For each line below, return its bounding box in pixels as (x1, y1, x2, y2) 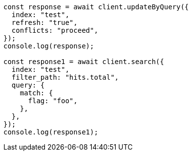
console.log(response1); (3, 128, 98, 136)
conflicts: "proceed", (11, 26, 98, 34)
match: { (20, 89, 53, 97)
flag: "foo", (28, 97, 78, 105)
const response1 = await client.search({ (3, 58, 164, 66)
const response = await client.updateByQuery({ (3, 3, 189, 11)
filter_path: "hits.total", (11, 73, 119, 81)
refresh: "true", (11, 19, 78, 26)
